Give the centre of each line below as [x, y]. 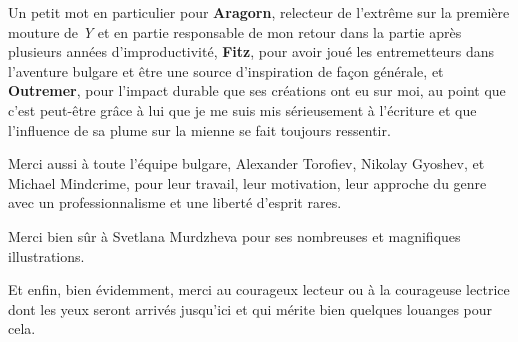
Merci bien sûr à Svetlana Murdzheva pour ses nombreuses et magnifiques [234, 235]
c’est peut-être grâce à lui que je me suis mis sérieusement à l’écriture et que [242, 109]
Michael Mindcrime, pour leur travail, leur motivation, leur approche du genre [247, 182]
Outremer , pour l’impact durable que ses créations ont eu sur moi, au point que [257, 90]
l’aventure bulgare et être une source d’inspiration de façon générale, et [226, 70]
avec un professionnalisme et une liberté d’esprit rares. [175, 202]
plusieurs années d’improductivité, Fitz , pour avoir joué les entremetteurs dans [251, 51]
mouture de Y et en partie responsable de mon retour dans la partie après [235, 31]
